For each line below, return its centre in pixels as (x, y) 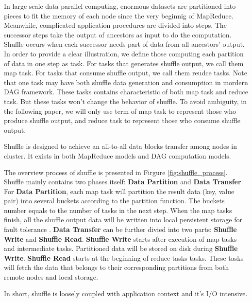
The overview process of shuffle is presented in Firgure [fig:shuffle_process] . (116, 172)
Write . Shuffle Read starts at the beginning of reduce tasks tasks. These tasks (124, 258)
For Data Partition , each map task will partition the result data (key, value (119, 191)
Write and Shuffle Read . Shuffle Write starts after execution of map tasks (120, 239)
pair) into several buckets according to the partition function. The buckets (114, 201)
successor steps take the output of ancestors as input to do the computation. (118, 34)
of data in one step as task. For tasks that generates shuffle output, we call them (124, 63)
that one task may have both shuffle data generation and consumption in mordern (126, 82)
